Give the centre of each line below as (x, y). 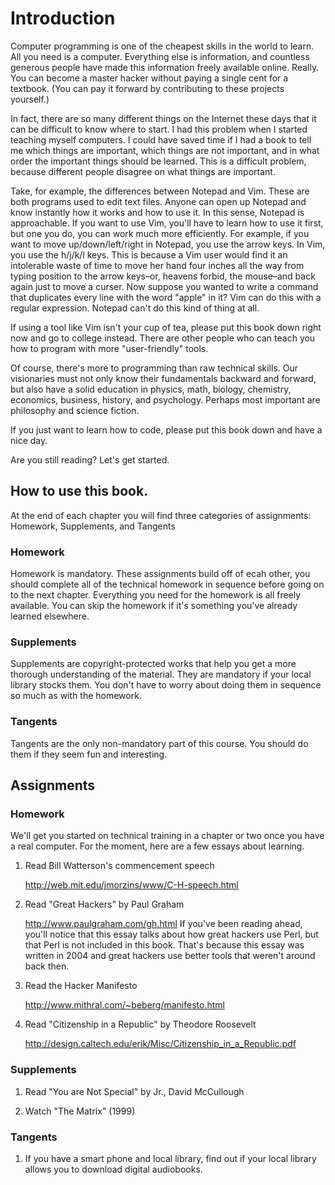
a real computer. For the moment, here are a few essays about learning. (157, 846)
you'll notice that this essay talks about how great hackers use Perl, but (171, 934)
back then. (47, 966)
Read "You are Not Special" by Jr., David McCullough (134, 1091)
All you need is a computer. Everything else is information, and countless (160, 56)
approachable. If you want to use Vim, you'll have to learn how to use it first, (167, 223)
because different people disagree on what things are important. (143, 171)
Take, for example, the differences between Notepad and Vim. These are (160, 191)
